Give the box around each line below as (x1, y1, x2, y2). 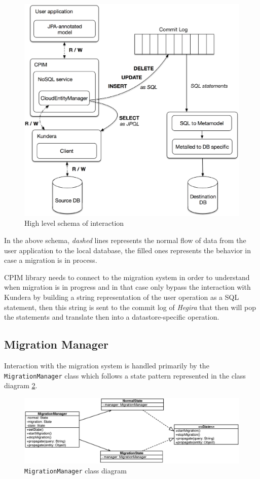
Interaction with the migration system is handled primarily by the (4, 360, 209, 370)
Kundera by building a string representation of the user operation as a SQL (4, 291, 239, 302)
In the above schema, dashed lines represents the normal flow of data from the (4, 234, 246, 245)
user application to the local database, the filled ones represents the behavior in (4, 245, 251, 255)
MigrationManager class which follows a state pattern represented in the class (4, 370, 246, 381)
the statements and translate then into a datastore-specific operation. (4, 312, 219, 322)
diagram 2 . (4, 380, 38, 391)
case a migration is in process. (4, 255, 97, 265)
